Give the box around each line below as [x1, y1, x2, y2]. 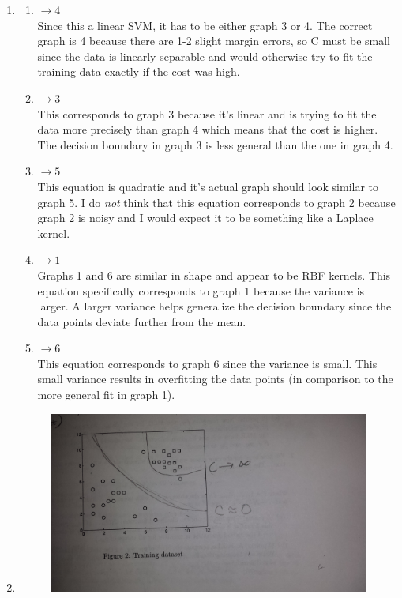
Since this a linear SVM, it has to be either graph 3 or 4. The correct [37, 17, 373, 33]
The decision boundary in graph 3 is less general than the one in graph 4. [37, 136, 393, 152]
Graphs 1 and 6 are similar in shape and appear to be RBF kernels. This [37, 266, 391, 283]
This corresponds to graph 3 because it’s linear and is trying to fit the [37, 105, 377, 122]
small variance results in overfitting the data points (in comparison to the [37, 370, 393, 387]
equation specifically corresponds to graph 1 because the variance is [37, 282, 365, 299]
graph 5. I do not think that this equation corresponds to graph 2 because [37, 194, 396, 210]
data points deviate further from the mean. [37, 313, 246, 329]
